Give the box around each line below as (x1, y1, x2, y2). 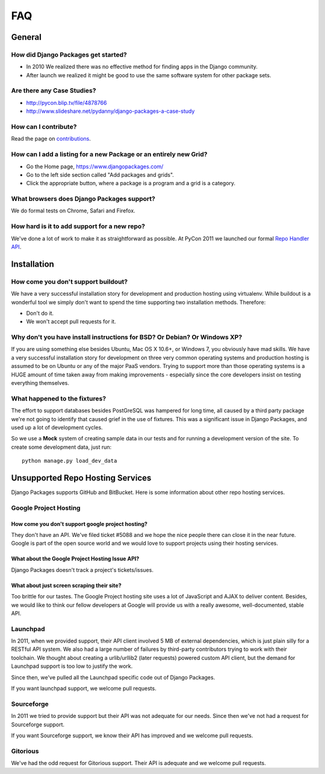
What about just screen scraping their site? (11, 582, 122, 589)
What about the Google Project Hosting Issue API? (11, 555, 140, 562)
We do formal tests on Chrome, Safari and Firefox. (11, 207, 135, 214)
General (11, 32, 42, 42)
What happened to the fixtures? (11, 394, 107, 402)
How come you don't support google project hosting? (11, 520, 147, 527)
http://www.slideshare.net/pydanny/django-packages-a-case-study (26, 107, 195, 115)
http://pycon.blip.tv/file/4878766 (26, 99, 107, 106)
